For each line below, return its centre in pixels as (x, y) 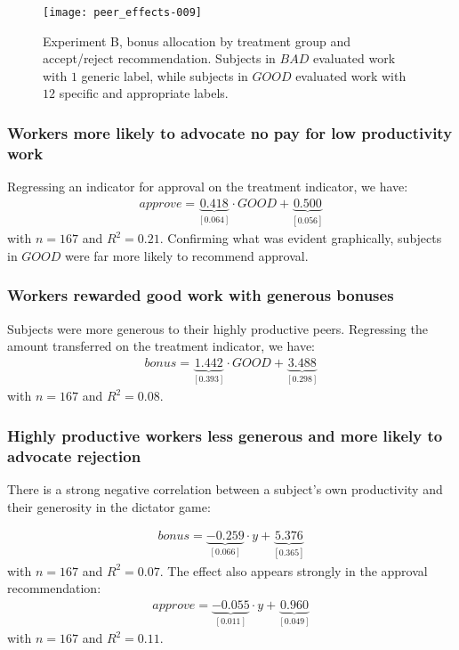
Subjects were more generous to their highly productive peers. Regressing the (217, 328)
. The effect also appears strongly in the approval (294, 570)
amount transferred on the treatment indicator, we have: (161, 346)
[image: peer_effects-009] (122, 12)
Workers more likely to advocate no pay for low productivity (230, 132)
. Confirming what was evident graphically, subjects (301, 238)
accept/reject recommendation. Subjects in (159, 58)
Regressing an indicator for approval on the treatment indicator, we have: (208, 187)
